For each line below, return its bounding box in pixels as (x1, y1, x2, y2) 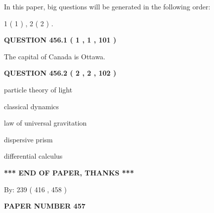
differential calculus (4, 151, 63, 161)
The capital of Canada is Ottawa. (4, 51, 106, 61)
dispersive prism (4, 134, 53, 144)
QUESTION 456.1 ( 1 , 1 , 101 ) (4, 35, 117, 45)
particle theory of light (4, 84, 73, 94)
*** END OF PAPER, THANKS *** (4, 167, 134, 177)
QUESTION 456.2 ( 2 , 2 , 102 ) (4, 68, 117, 78)
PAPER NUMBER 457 (4, 201, 86, 211)
